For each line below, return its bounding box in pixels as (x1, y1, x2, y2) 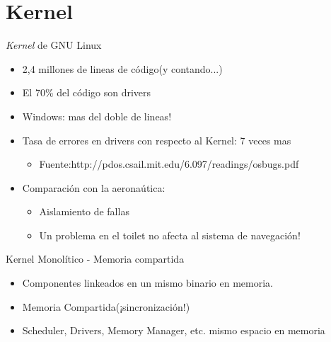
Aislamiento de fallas (39, 204, 129, 219)
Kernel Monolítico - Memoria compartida (6, 251, 185, 266)
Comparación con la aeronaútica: (22, 180, 165, 195)
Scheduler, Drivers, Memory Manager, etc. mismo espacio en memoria (22, 323, 325, 338)
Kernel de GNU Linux (6, 38, 102, 52)
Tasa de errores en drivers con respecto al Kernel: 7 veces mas (22, 132, 291, 147)
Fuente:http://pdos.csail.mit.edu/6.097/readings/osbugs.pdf (39, 156, 299, 171)
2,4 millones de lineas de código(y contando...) (22, 61, 223, 76)
